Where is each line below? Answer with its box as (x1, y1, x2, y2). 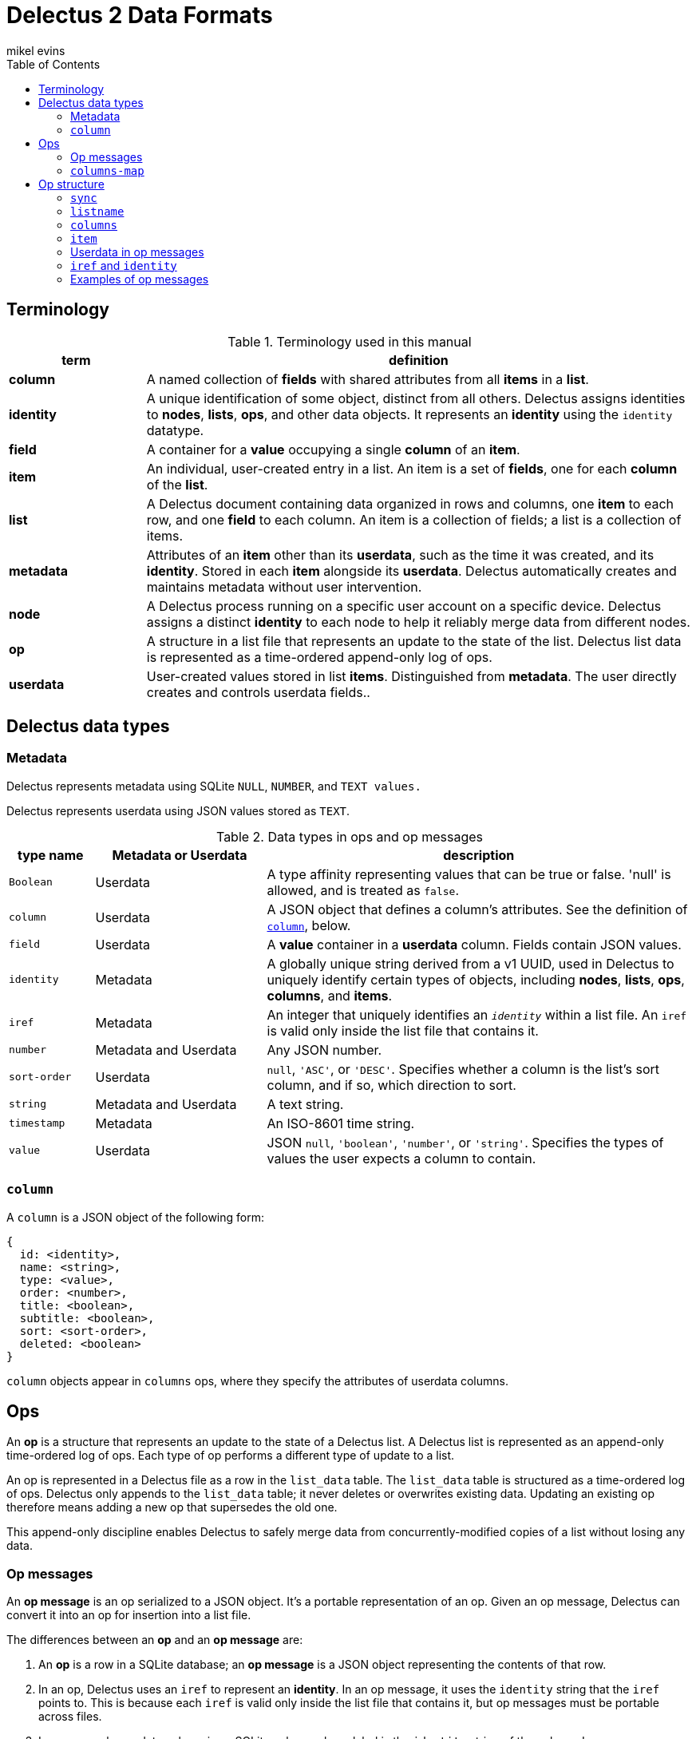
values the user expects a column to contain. (267, 1150, 536, 1167)
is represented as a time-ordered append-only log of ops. (146, 648, 492, 665)
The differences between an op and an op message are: (6, 1633, 303, 1647)
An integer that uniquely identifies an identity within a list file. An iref (267, 1006, 687, 1023)
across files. (38, 1709, 102, 1724)
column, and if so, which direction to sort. (267, 1076, 516, 1093)
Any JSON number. (267, 1041, 382, 1058)
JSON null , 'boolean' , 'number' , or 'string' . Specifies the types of (267, 1134, 664, 1151)
